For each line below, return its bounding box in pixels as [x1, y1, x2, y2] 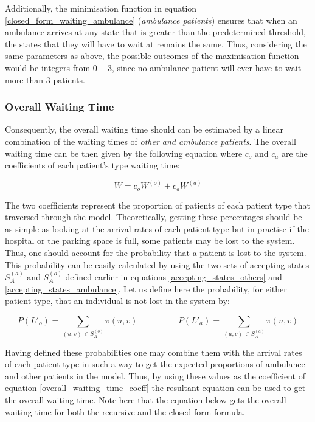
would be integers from [5, 61, 91, 74]
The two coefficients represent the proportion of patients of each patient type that [5, 198, 311, 211]
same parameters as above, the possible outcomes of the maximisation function [5, 49, 299, 62]
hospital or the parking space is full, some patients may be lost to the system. [5, 234, 295, 247]
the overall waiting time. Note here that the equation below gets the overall [5, 393, 286, 406]
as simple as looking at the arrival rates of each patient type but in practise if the [5, 222, 309, 235]
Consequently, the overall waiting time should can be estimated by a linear [5, 123, 284, 136]
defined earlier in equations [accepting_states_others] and [65, 271, 282, 283]
